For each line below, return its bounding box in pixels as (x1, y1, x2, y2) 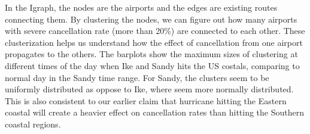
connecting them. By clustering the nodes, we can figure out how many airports (5, 13, 297, 25)
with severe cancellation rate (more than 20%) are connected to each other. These (5, 24, 305, 37)
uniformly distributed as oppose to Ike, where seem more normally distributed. (5, 83, 294, 95)
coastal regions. (5, 117, 61, 130)
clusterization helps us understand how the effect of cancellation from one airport (5, 36, 303, 48)
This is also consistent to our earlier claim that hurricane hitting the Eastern (5, 94, 287, 107)
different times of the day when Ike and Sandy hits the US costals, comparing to (5, 59, 300, 71)
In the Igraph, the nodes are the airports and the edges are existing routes (5, 1, 278, 13)
